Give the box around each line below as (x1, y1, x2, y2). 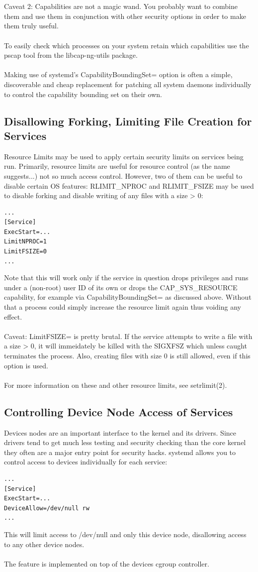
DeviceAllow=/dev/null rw (4, 504, 89, 512)
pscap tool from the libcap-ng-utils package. (4, 50, 138, 60)
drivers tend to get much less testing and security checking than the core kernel (4, 437, 246, 448)
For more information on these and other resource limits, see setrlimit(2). (4, 379, 227, 390)
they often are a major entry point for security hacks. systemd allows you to (4, 447, 236, 457)
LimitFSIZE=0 (4, 248, 47, 255)
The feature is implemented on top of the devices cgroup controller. (4, 558, 209, 569)
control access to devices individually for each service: (4, 457, 168, 467)
